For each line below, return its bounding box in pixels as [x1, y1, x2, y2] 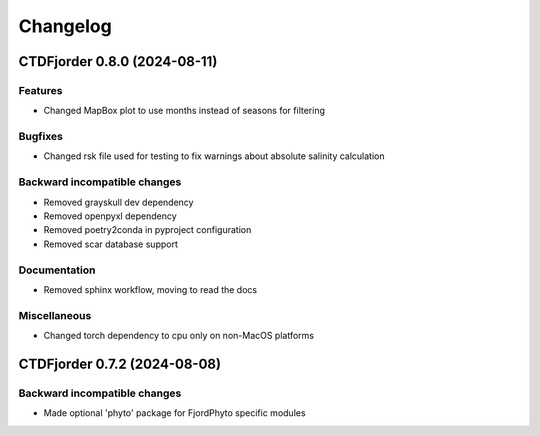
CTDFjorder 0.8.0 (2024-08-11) [18, 53, 218, 70]
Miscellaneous [18, 308, 92, 322]
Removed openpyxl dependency [43, 210, 177, 222]
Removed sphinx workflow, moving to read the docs [43, 283, 258, 295]
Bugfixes [18, 130, 64, 144]
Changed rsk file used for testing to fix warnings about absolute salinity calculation [43, 150, 385, 162]
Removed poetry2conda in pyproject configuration [43, 224, 252, 236]
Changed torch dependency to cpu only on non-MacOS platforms [43, 330, 315, 342]
